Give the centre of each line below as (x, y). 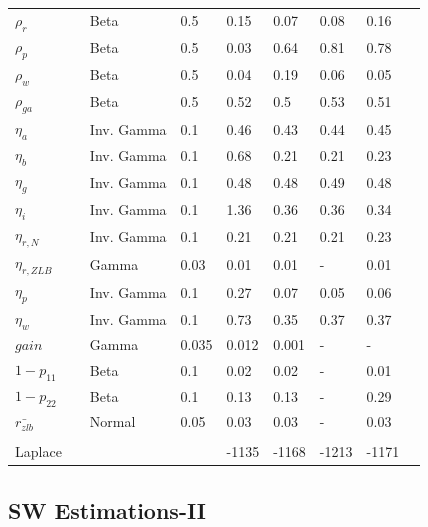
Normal (112, 421)
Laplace (38, 451)
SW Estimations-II (107, 509)
